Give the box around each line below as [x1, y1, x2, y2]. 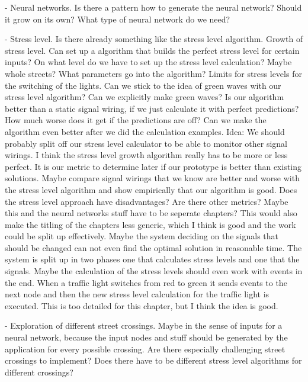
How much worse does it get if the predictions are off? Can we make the [5, 114, 267, 126]
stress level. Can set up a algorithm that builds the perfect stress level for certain [5, 44, 300, 56]
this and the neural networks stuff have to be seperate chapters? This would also [5, 207, 297, 219]
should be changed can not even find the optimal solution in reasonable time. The [5, 241, 302, 253]
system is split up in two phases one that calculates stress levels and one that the [5, 253, 300, 265]
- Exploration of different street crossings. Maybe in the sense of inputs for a [5, 319, 283, 332]
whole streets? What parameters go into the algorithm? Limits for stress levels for [5, 67, 302, 79]
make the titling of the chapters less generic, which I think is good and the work [5, 218, 296, 230]
